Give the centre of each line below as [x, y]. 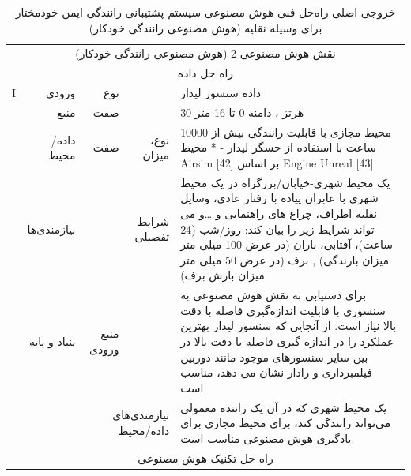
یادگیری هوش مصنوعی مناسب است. [268, 438]
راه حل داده [205, 73]
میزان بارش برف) [222, 275]
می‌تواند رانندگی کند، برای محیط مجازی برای [286, 423]
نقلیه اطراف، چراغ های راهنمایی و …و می [279, 214]
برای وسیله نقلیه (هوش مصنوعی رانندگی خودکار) [205, 27]
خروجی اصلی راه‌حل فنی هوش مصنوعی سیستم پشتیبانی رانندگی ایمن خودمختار [205, 12]
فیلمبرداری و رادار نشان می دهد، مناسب [276, 372]
